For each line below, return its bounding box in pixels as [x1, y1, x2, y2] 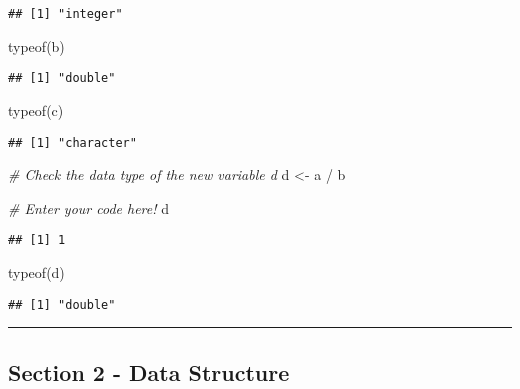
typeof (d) [8, 262, 65, 282]
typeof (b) [8, 35, 65, 56]
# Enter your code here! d [8, 197, 169, 218]
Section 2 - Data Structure [8, 356, 290, 387]
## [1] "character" [8, 135, 137, 150]
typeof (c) [8, 99, 64, 120]
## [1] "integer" [8, 7, 123, 21]
